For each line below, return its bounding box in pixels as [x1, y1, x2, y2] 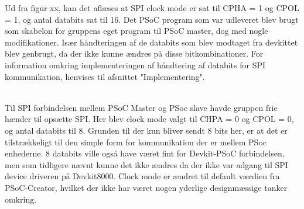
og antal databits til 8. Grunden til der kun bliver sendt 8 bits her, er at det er [5, 124, 288, 136]
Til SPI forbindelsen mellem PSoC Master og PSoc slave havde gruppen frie [5, 101, 278, 113]
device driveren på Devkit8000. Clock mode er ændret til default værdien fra [5, 170, 280, 182]
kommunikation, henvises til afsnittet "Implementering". [5, 70, 205, 82]
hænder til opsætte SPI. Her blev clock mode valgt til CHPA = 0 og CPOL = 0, [5, 113, 294, 125]
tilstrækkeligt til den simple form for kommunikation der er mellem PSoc [5, 135, 267, 148]
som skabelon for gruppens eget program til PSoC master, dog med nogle [5, 25, 268, 37]
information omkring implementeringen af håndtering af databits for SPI [5, 58, 266, 71]
